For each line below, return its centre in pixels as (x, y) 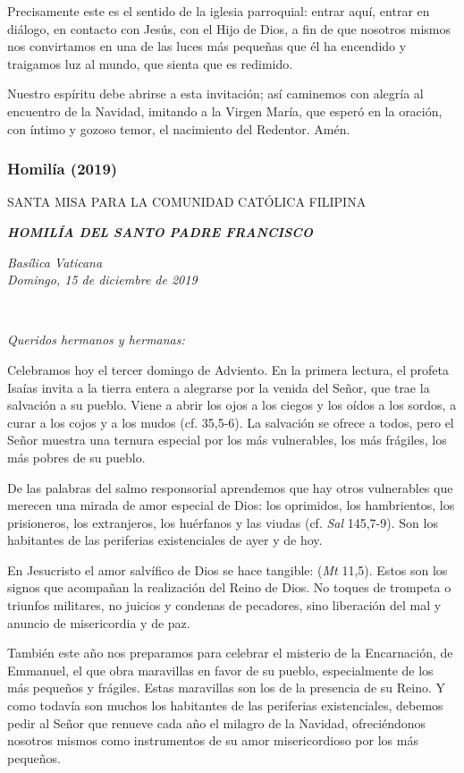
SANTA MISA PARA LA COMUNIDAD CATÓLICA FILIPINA (187, 202)
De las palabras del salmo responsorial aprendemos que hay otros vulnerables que (230, 487)
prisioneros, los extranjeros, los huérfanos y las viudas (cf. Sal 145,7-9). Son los (223, 522)
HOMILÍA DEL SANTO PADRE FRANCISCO (160, 231)
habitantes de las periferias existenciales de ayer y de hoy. (165, 540)
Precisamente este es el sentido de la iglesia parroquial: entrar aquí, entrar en (219, 11)
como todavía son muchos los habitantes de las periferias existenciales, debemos (225, 705)
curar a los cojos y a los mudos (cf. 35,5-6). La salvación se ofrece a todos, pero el (231, 422)
